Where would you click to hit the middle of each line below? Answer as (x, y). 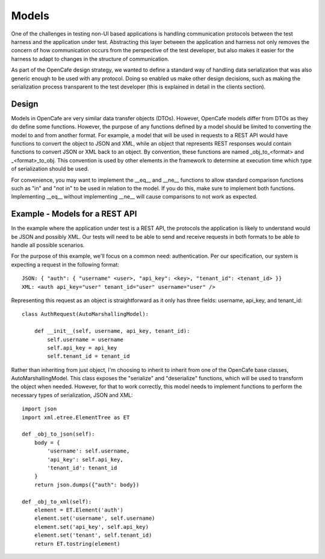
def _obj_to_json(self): (58, 434)
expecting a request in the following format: (65, 264)
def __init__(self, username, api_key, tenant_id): (112, 331)
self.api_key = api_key (82, 348)
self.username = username (85, 339)
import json (39, 409)
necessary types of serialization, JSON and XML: (72, 395)
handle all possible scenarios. (48, 245)
